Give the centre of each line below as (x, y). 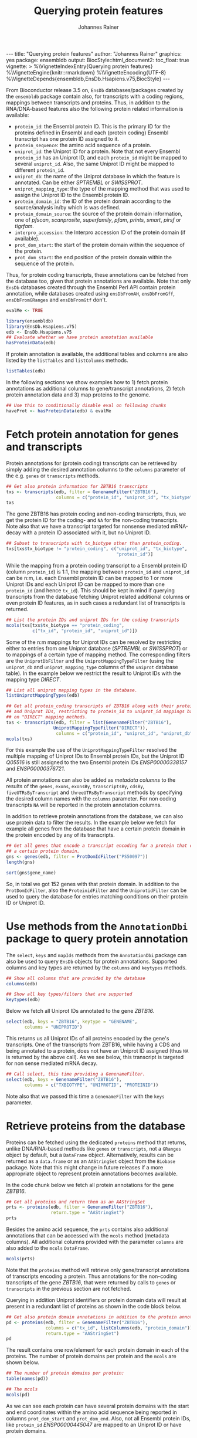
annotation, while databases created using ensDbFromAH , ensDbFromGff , (90, 293)
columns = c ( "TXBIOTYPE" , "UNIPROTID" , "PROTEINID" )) (91, 1085)
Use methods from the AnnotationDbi (97, 926)
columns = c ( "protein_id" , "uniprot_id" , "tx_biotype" (124, 497)
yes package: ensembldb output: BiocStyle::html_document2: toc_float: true (98, 60)
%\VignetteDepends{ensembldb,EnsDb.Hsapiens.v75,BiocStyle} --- (88, 79)
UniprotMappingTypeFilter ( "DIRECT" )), (101, 728)
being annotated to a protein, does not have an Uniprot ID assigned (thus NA (97, 1050)
